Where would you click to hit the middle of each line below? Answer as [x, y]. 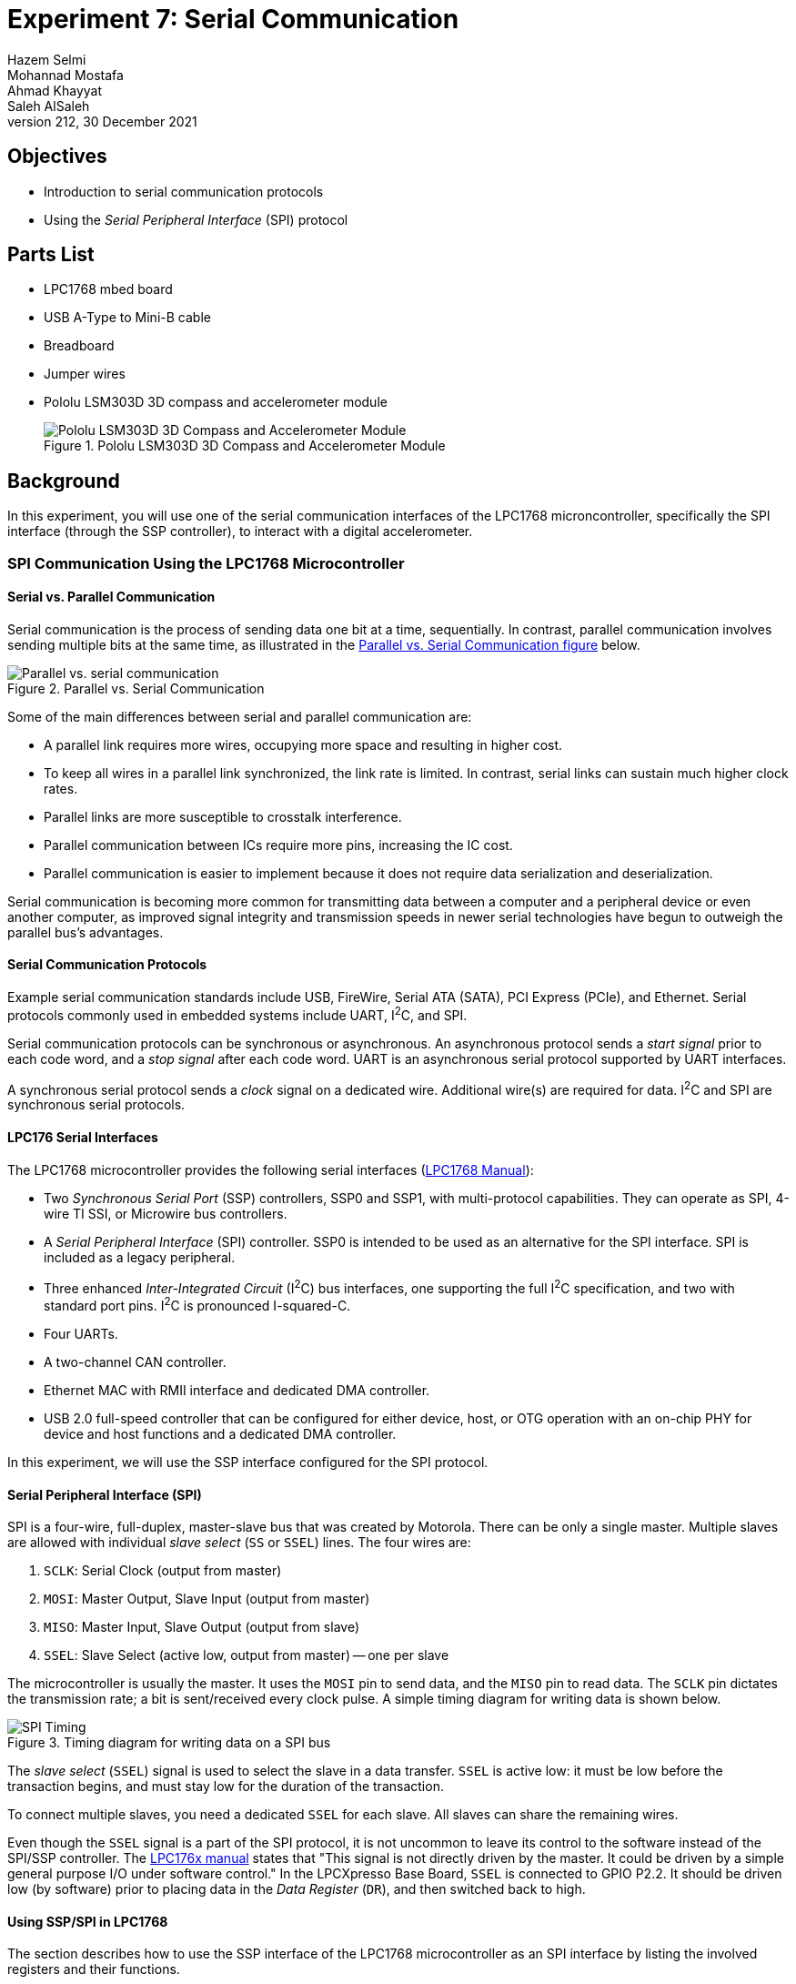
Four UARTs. [81, 1333]
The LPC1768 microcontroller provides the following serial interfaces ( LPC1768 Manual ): [271, 1169]
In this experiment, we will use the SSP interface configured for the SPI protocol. [248, 1462]
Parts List [51, 255]
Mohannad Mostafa [65, 75]
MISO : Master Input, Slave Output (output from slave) [202, 1627]
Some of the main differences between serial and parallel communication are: [240, 716]
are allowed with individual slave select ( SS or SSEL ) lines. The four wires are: [239, 1543]
